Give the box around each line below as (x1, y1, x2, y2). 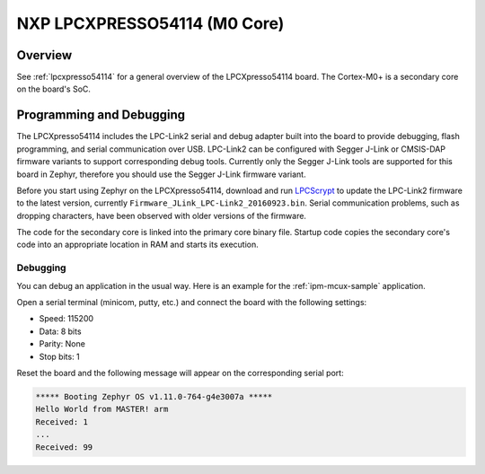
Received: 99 (35, 442, 93, 452)
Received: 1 (35, 417, 89, 426)
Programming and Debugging (16, 108, 186, 123)
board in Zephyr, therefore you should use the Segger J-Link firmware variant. (16, 169, 306, 180)
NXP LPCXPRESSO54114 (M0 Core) (16, 13, 285, 33)
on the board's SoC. (16, 83, 92, 94)
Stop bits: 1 (39, 351, 80, 362)
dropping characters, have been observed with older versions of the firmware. (16, 210, 307, 221)
